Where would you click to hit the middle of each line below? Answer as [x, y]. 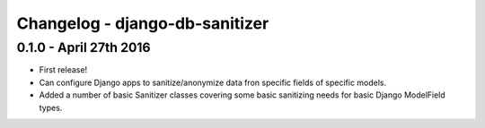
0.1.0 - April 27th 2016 [84, 47]
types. [51, 107]
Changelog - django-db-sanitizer [143, 23]
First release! [63, 70]
